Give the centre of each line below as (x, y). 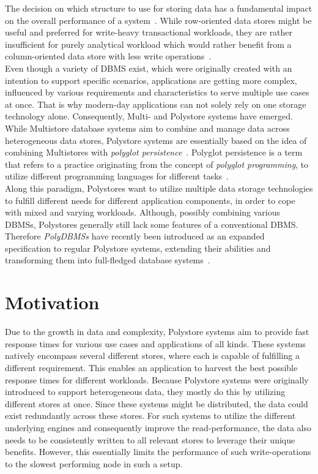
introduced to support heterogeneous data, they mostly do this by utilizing (145, 392)
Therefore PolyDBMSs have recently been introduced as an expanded (135, 236)
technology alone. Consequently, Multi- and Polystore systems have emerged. (149, 116)
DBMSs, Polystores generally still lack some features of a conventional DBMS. (152, 224)
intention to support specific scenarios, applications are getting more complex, (151, 80)
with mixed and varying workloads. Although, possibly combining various (143, 212)
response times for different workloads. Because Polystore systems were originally (157, 379)
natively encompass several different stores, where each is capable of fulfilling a (153, 355)
